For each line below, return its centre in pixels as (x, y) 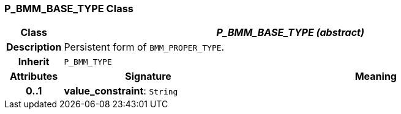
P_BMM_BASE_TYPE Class (69, 9)
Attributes (34, 77)
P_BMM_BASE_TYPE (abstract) (290, 33)
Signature (148, 77)
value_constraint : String (121, 91)
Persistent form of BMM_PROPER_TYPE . (144, 47)
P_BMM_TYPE (88, 62)
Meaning (376, 77)
